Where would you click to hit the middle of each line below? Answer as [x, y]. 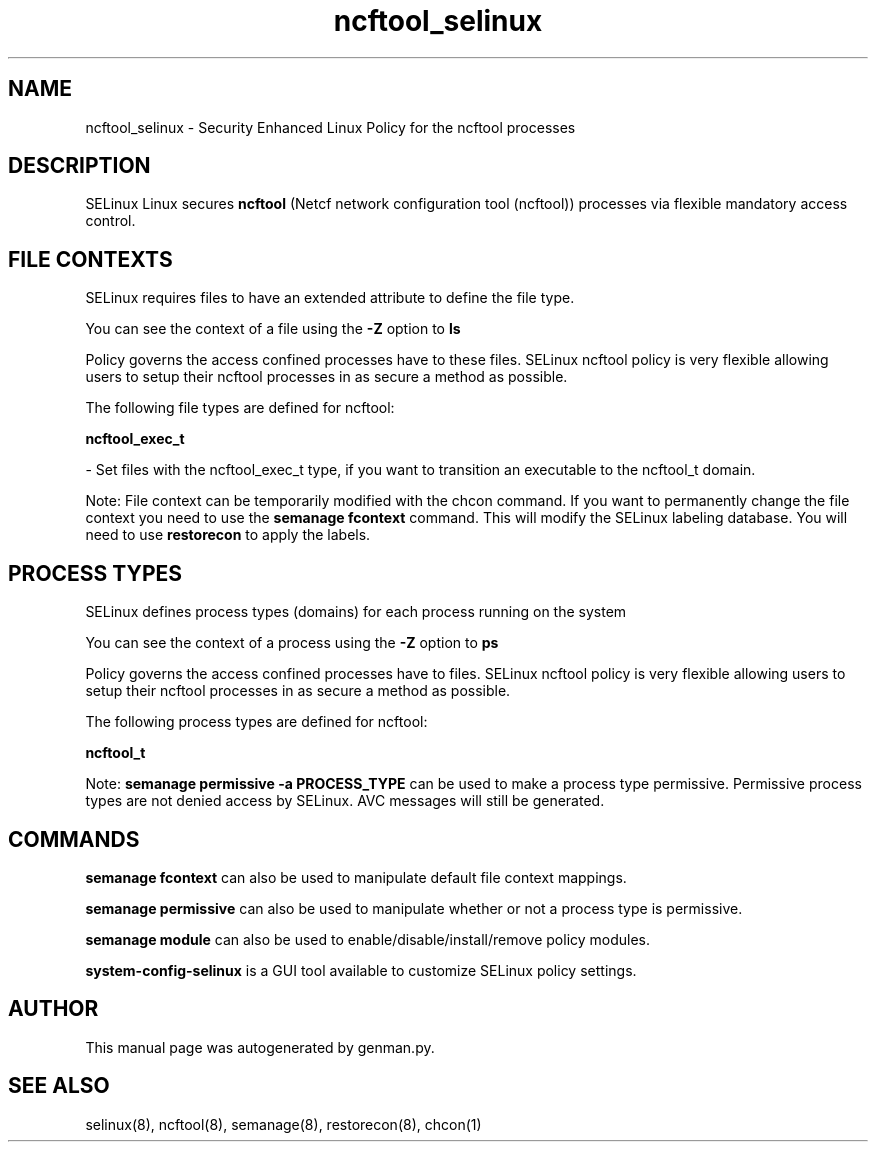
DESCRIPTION [79, 166]
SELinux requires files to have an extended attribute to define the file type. [330, 298]
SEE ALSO [59, 1086]
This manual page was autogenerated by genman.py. [260, 1047]
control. [110, 221]
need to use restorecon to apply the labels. [228, 535]
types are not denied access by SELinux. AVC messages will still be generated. [345, 801]
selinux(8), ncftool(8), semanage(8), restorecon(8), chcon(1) [283, 1124]
